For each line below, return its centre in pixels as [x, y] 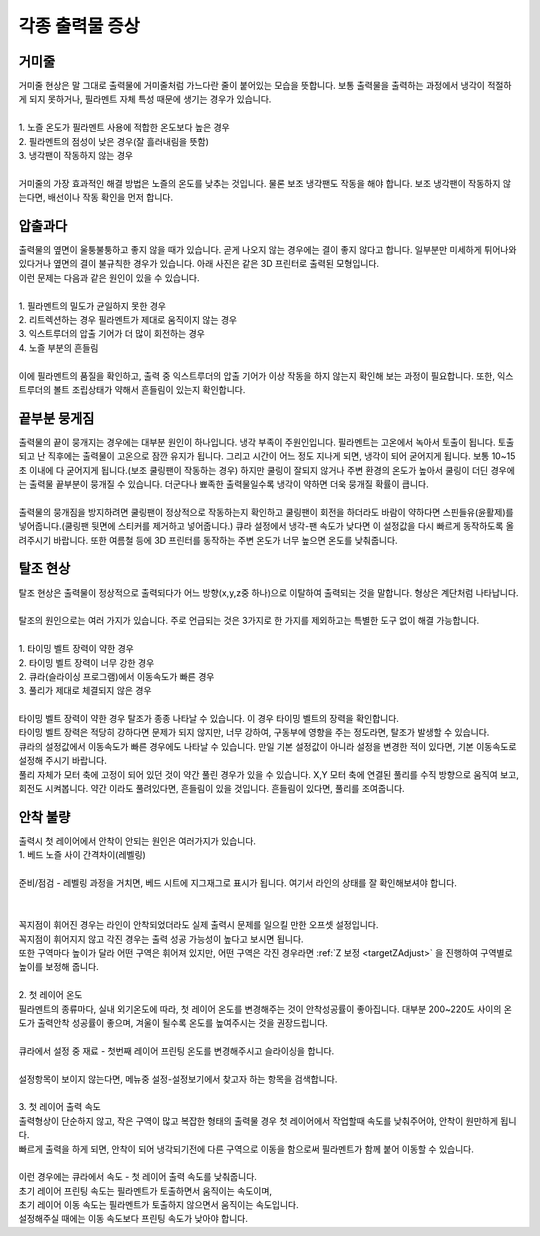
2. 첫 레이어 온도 [50, 995]
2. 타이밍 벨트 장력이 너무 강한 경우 [86, 662]
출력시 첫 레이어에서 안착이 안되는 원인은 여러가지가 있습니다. [137, 841]
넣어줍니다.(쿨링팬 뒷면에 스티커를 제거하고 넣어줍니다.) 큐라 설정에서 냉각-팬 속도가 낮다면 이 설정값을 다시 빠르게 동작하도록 [261, 526]
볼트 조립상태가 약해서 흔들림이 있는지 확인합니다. [149, 389]
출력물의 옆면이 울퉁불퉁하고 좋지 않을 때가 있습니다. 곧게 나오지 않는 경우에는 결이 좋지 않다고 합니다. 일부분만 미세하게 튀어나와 [267, 250]
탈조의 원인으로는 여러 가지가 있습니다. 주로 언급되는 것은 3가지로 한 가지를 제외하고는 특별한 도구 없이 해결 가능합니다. [249, 621]
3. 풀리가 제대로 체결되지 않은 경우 [85, 691]
